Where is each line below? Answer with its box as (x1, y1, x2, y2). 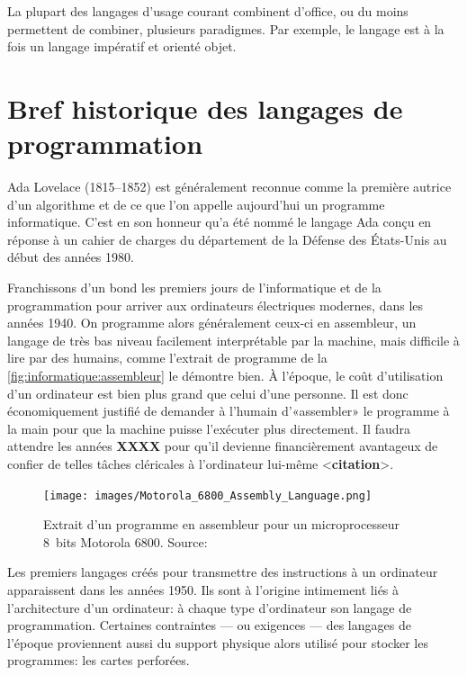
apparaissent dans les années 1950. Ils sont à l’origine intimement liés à (7, 580, 400, 599)
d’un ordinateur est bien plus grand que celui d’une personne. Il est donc (7, 383, 409, 402)
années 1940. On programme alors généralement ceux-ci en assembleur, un (7, 313, 417, 332)
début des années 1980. (7, 247, 134, 266)
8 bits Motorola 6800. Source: (43, 532, 208, 551)
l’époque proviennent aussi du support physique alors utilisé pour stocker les (7, 633, 428, 652)
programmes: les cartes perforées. (7, 651, 190, 670)
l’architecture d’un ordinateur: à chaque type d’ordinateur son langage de (7, 598, 412, 616)
